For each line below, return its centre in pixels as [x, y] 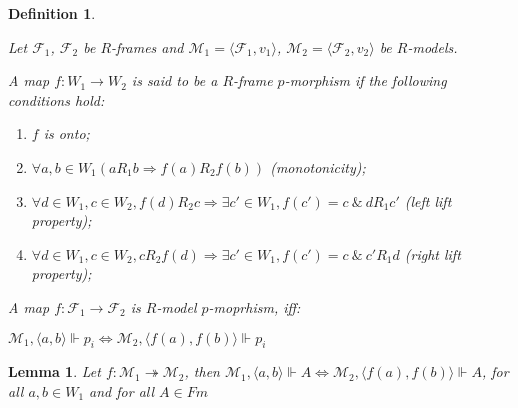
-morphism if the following [365, 80]
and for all [122, 390]
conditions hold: [56, 99]
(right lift [432, 253]
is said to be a [174, 80]
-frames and [147, 46]
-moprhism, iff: [254, 306]
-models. [432, 46]
